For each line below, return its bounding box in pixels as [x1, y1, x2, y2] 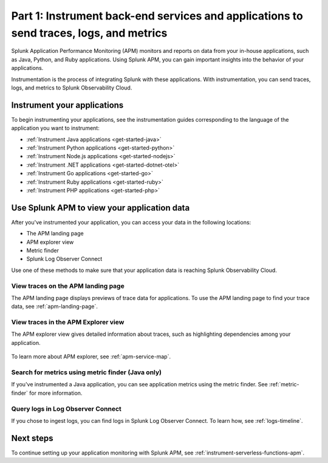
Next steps [11, 433, 53, 444]
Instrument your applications [11, 100, 124, 110]
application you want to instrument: [11, 125, 100, 132]
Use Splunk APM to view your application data [11, 203, 190, 213]
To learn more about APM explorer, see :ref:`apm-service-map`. [11, 353, 171, 360]
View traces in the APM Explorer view [11, 318, 125, 327]
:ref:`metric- [268, 381, 299, 388]
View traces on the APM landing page [11, 282, 125, 290]
